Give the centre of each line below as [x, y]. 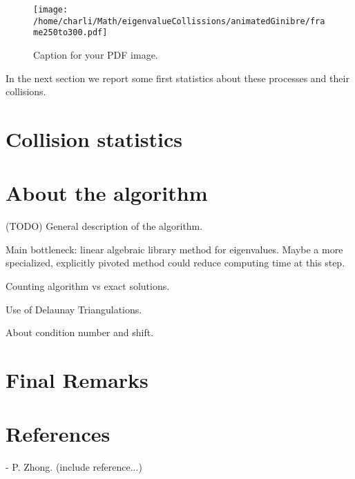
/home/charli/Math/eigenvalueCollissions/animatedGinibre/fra [179, 21]
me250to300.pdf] [70, 33]
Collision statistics [94, 138]
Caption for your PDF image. [96, 54]
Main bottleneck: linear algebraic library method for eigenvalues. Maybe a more [174, 249]
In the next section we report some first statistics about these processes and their [177, 78]
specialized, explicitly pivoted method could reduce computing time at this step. [175, 263]
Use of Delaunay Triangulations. [74, 309]
